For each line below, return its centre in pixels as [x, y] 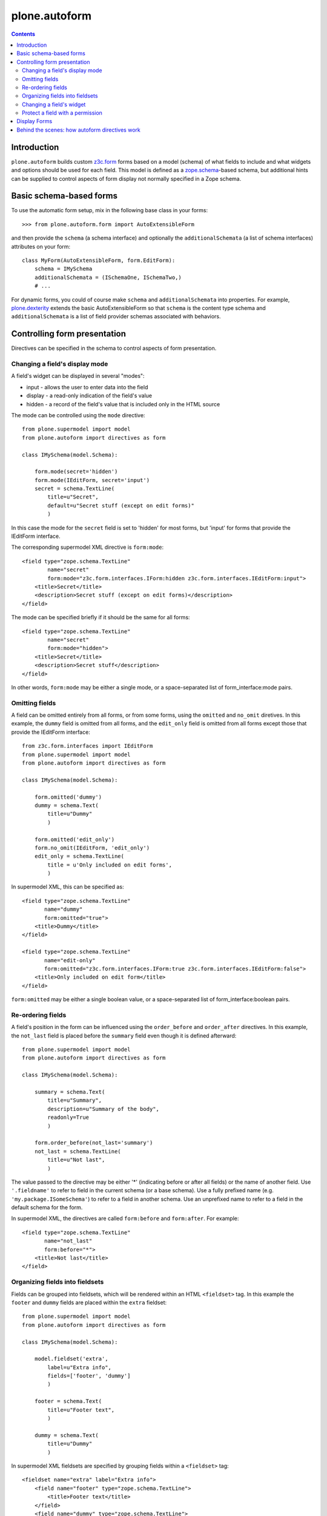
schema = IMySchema [63, 269]
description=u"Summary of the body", [104, 1109]
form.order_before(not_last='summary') [94, 1143]
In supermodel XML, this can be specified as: [68, 887]
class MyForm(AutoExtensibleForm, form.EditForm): [99, 260]
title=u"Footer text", [81, 1410]
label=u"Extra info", [80, 1367]
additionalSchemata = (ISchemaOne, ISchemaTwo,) [108, 277]
